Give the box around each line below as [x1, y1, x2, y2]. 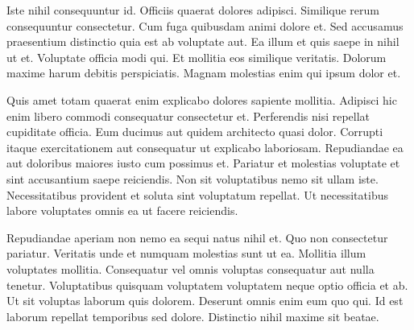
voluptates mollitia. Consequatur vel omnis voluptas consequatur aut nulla [6, 260, 375, 277]
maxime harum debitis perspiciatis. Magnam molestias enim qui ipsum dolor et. [6, 64, 401, 81]
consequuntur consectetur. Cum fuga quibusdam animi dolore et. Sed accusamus [6, 17, 404, 34]
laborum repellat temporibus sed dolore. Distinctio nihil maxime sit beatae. [6, 307, 379, 324]
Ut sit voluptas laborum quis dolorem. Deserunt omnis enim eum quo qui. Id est [6, 292, 404, 309]
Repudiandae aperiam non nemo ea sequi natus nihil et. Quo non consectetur [6, 229, 388, 245]
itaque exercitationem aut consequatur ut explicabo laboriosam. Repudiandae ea [6, 138, 404, 155]
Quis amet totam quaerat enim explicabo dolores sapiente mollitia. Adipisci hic [6, 91, 397, 108]
